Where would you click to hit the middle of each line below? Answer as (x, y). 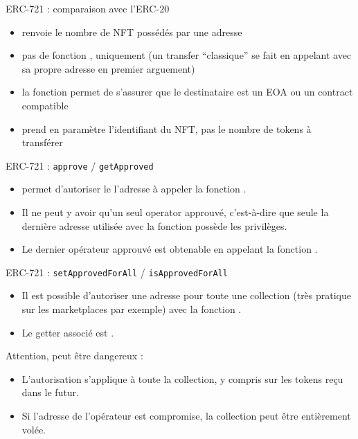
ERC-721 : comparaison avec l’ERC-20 (88, 8)
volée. (34, 429)
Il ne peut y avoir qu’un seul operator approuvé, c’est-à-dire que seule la (175, 212)
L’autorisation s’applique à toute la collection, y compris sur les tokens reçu (182, 378)
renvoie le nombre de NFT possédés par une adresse (132, 32)
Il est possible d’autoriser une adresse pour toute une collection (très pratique (187, 295)
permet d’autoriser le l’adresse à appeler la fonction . (134, 189)
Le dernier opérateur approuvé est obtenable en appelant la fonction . (170, 249)
